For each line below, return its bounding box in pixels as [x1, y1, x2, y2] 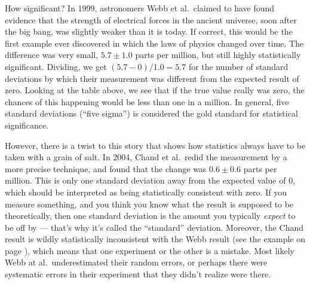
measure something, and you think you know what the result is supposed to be [5, 197, 294, 210]
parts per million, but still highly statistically [135, 48, 301, 61]
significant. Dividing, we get [5, 60, 107, 72]
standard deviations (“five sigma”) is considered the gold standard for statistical [5, 107, 298, 120]
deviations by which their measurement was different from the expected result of [5, 72, 299, 84]
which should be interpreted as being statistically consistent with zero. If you [5, 185, 287, 198]
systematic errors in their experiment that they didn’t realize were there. [5, 268, 271, 280]
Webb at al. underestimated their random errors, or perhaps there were [5, 256, 268, 268]
